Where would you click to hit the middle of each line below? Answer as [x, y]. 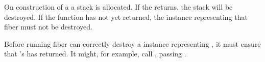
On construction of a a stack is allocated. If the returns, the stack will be [118, 7]
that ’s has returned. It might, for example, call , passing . [95, 54]
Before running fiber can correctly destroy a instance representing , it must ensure [132, 43]
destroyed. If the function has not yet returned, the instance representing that [126, 17]
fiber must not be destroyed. [48, 27]
